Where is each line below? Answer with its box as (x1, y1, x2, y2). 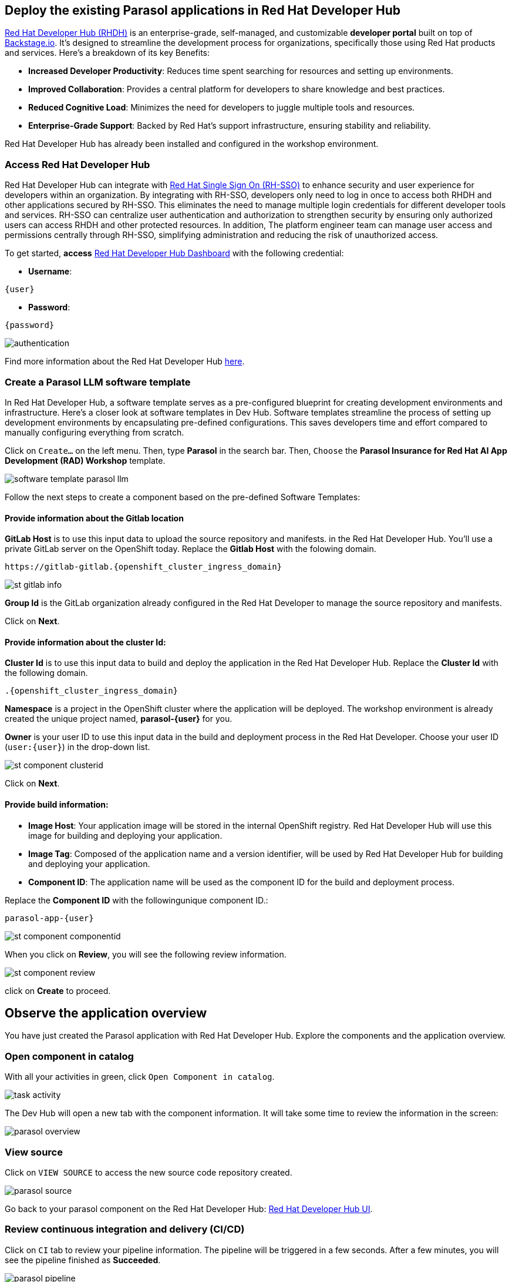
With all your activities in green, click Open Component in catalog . (5, 1072, 275, 1082)
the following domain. (5, 668, 88, 678)
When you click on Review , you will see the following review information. (5, 949, 287, 959)
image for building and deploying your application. (28, 830, 223, 841)
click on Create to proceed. (5, 985, 111, 996)
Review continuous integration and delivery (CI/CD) (5, 1223, 245, 1236)
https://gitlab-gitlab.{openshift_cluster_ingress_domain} (5, 562, 282, 572)
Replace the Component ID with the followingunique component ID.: (5, 895, 268, 905)
